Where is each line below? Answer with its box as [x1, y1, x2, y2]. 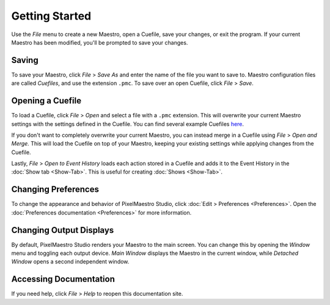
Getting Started [11, 9, 92, 23]
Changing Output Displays [11, 225, 114, 235]
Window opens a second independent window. [11, 258, 130, 265]
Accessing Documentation [11, 274, 116, 284]
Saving [11, 55, 39, 65]
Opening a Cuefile [11, 95, 82, 106]
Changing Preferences [11, 184, 99, 195]
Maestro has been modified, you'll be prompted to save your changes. [11, 39, 188, 46]
